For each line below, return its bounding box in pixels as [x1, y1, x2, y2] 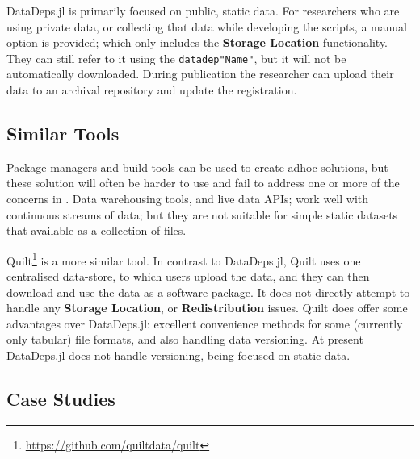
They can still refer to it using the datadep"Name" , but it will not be [6, 49, 346, 66]
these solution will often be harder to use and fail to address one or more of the [6, 174, 400, 191]
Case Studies [6, 386, 115, 411]
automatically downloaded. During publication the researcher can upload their [6, 65, 394, 82]
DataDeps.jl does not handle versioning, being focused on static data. [6, 347, 351, 364]
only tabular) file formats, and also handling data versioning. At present [6, 331, 363, 348]
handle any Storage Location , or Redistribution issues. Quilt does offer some [6, 299, 408, 316]
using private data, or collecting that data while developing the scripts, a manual [6, 18, 407, 35]
